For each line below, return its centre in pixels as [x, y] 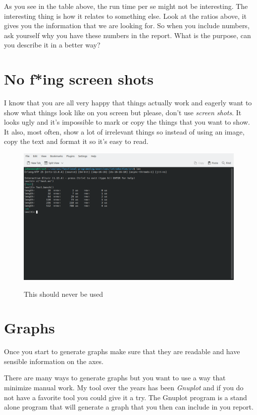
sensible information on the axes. [54, 361]
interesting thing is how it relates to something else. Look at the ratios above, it [125, 16]
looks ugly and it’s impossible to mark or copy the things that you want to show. [127, 122]
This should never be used [64, 294]
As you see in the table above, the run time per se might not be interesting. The [126, 6]
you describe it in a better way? [52, 45]
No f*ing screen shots [79, 79]
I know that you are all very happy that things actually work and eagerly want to [128, 103]
